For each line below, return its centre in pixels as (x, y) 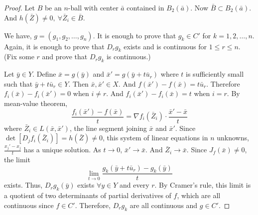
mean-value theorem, (36, 103)
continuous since (29, 205)
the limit (17, 159)
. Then (78, 83)
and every (134, 185)
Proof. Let (19, 7)
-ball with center (93, 7)
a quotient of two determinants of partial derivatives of (88, 195)
